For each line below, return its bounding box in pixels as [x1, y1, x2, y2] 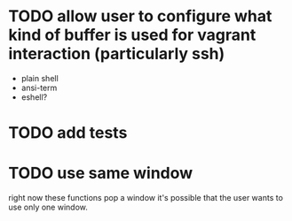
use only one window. [8, 202, 88, 213]
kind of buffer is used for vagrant [8, 25, 256, 45]
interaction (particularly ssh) [8, 44, 225, 64]
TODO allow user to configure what [8, 6, 272, 27]
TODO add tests [8, 123, 128, 143]
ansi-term [20, 82, 58, 93]
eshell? [20, 91, 48, 103]
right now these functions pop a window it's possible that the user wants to [8, 193, 283, 203]
